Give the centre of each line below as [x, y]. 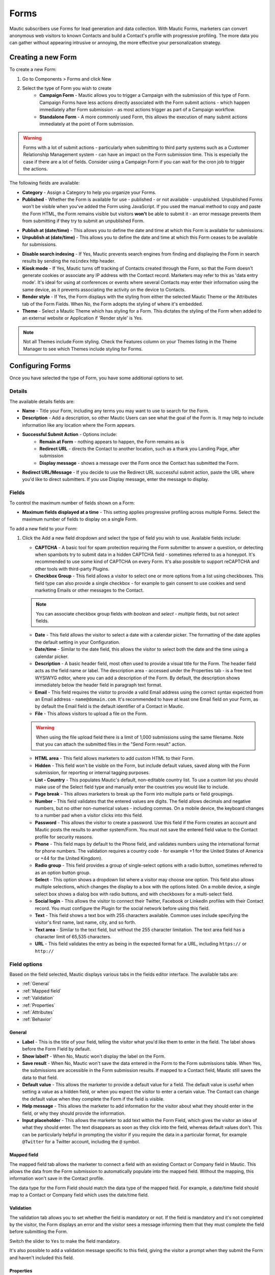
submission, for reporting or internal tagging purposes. [92, 773]
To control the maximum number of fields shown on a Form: [72, 503]
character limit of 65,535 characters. [73, 937]
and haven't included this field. [42, 1258]
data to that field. [40, 1077]
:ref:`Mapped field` [42, 991]
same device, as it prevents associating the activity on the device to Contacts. [104, 289]
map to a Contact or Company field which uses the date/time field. [79, 1195]
